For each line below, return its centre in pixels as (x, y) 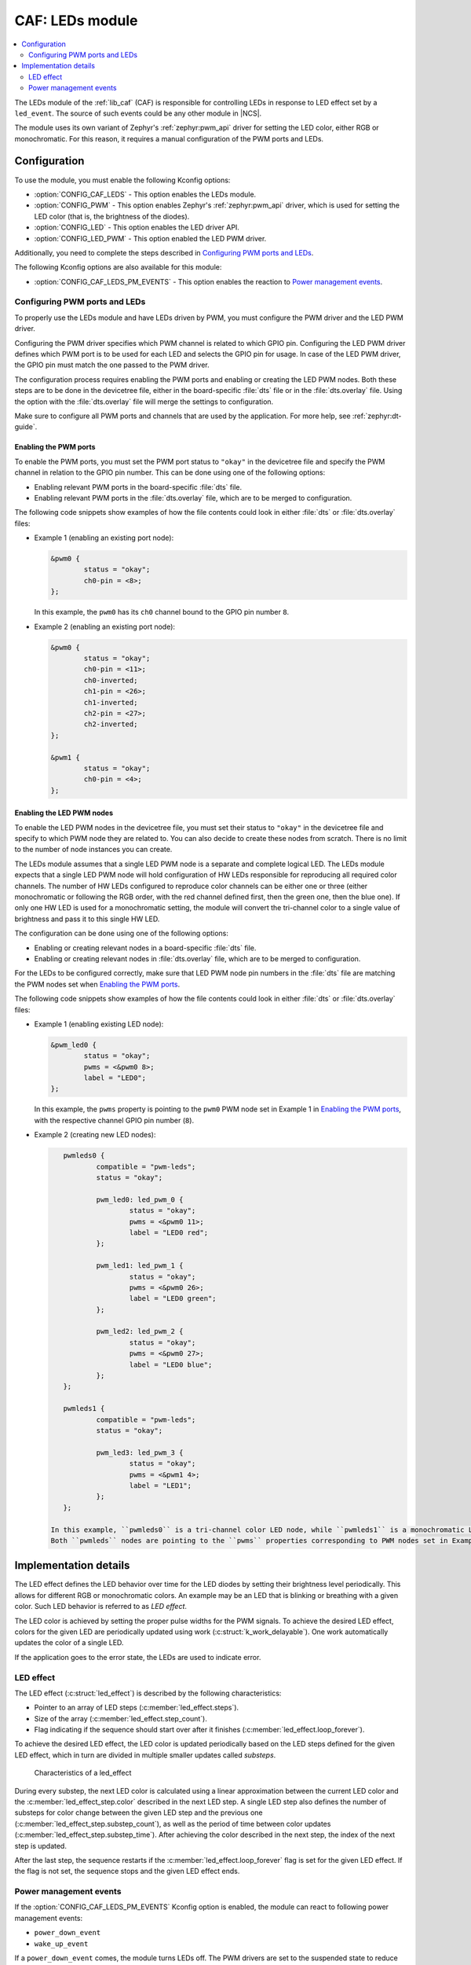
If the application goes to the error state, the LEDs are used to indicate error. (138, 1657)
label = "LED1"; (161, 1485)
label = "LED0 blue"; (171, 1364)
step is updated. (40, 1846)
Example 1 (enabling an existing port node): (104, 538)
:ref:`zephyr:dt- (377, 416)
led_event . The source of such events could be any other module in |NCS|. (138, 113)
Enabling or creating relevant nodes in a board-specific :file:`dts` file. (145, 948)
